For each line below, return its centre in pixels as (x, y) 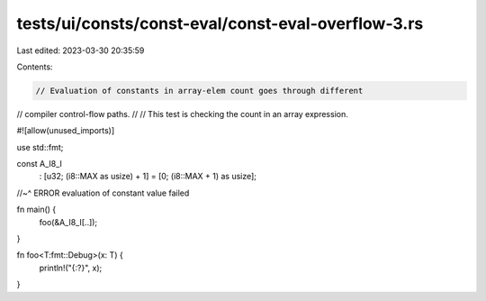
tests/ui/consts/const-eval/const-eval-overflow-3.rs (220, 23)
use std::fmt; (40, 147)
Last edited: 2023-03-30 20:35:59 (81, 50)
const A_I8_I (40, 164)
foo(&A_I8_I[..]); (68, 222)
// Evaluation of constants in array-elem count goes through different (199, 91)
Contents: (35, 67)
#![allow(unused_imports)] (66, 131)
